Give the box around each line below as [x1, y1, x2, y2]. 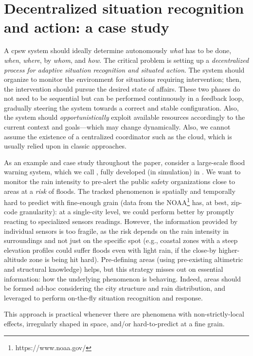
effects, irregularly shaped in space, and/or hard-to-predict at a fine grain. [4, 319, 225, 328]
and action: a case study [4, 17, 169, 37]
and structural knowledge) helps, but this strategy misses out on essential [4, 264, 223, 274]
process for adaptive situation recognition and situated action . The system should [4, 64, 245, 75]
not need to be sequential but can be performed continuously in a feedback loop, [4, 93, 244, 103]
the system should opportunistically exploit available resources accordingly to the [4, 112, 245, 122]
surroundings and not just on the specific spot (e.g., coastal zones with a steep [4, 235, 238, 245]
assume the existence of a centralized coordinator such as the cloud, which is [4, 131, 232, 141]
